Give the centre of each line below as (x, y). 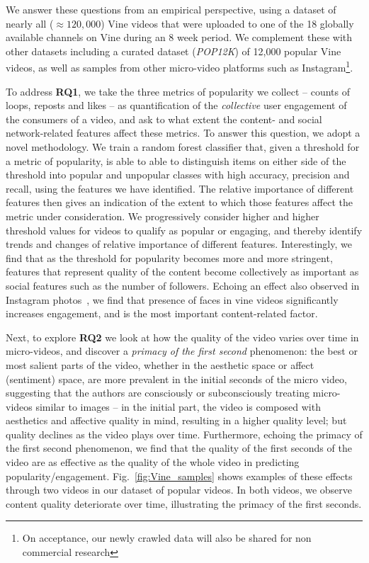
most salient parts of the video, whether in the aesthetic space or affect (160, 364)
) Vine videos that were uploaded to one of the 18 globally (227, 23)
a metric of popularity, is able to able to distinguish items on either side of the (176, 160)
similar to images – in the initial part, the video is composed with (178, 406)
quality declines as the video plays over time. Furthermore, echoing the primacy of (184, 434)
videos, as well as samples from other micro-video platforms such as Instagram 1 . (180, 67)
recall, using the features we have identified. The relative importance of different (180, 188)
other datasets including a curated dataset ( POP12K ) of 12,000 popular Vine (174, 51)
